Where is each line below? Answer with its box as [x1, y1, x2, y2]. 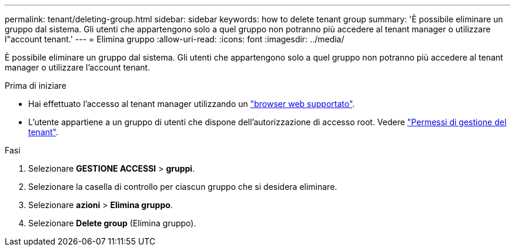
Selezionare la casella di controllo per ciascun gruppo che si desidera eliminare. [28, 182, 337, 192]
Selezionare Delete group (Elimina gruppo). [28, 218, 196, 228]
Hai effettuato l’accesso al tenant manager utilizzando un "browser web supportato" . [28, 99, 355, 109]
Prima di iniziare [5, 81, 66, 91]
